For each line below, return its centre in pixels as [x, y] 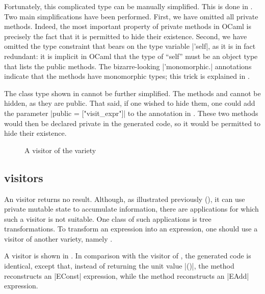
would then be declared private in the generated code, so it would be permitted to [132, 123]
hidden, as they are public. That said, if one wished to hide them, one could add [130, 103]
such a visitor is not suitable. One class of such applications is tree [108, 218]
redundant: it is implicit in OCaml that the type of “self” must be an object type [131, 56]
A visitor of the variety [60, 150]
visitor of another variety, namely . [58, 238]
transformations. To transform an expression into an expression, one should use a [131, 229]
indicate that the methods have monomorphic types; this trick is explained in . [127, 76]
